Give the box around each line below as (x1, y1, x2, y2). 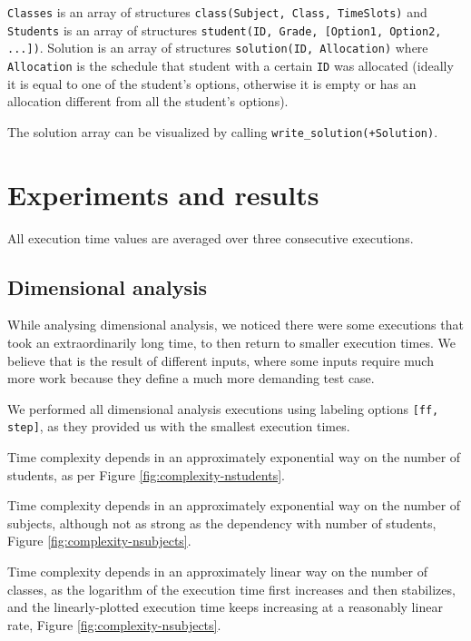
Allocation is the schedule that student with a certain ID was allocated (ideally (7, 55, 454, 74)
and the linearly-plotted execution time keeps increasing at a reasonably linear (7, 597, 443, 616)
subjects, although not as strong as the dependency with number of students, (7, 513, 437, 532)
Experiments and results (7, 175, 319, 212)
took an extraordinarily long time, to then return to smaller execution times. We (7, 332, 456, 351)
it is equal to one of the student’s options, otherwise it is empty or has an (7, 74, 417, 93)
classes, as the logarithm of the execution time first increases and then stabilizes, (7, 579, 456, 598)
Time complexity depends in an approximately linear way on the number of (7, 562, 427, 581)
